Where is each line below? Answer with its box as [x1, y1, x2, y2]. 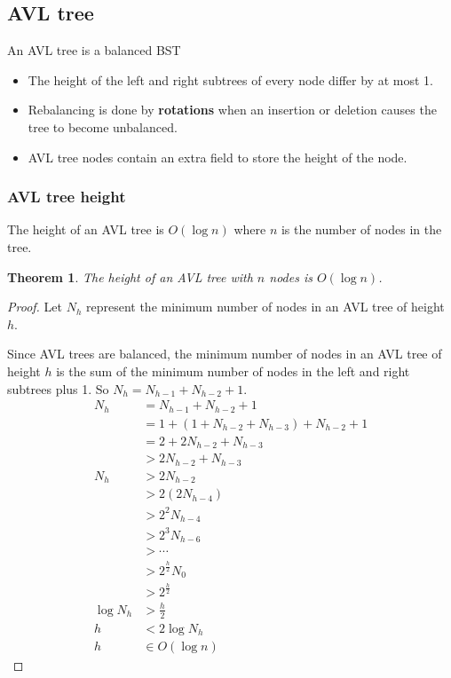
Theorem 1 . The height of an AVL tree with [7, 267, 253, 286]
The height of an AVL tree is [7, 220, 164, 239]
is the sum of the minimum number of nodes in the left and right [56, 361, 410, 380]
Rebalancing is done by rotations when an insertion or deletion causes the [28, 100, 437, 119]
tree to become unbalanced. [28, 117, 178, 136]
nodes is [269, 267, 313, 286]
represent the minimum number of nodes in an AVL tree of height [85, 297, 445, 316]
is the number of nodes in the [281, 220, 442, 239]
